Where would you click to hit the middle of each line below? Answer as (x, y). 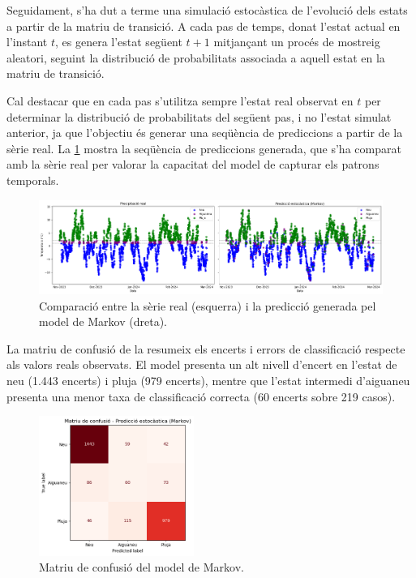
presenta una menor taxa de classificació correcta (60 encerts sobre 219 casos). (201, 396)
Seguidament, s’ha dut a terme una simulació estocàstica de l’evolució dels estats (207, 10)
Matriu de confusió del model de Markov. (142, 567)
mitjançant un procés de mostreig (297, 42)
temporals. (33, 180)
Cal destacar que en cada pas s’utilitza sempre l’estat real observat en (180, 100)
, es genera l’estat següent (118, 42)
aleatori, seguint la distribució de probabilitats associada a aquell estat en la (196, 57)
